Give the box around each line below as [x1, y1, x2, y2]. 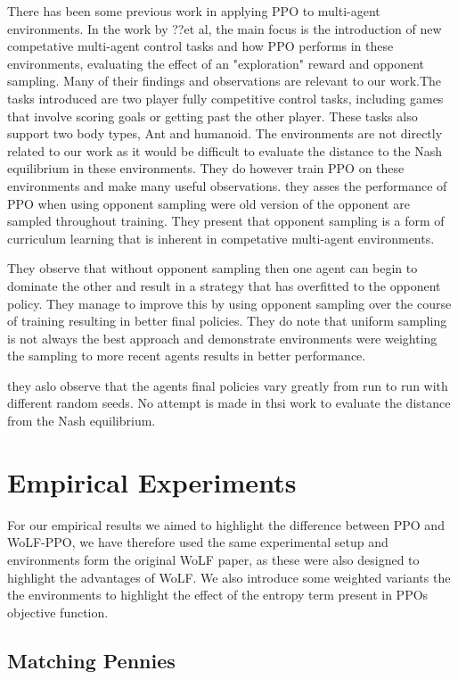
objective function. [7, 602, 109, 621]
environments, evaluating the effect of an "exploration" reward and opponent [7, 54, 425, 72]
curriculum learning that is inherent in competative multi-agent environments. [7, 228, 435, 247]
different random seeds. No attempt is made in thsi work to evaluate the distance [7, 393, 451, 412]
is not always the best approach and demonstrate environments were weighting [7, 328, 438, 347]
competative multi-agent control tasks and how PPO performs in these [7, 37, 394, 55]
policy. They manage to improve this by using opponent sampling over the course [7, 294, 452, 312]
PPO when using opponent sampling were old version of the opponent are [7, 194, 410, 212]
